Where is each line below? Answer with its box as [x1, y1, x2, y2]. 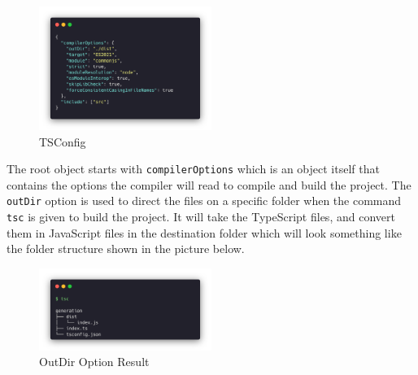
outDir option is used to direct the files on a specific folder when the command [7, 192, 402, 209]
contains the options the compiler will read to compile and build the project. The [7, 176, 411, 193]
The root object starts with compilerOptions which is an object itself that [7, 160, 380, 177]
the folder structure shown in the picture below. [7, 240, 245, 257]
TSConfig [39, 133, 86, 150]
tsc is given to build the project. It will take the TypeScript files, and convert [7, 208, 395, 225]
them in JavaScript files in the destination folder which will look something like [7, 224, 402, 241]
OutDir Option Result [39, 353, 150, 370]
